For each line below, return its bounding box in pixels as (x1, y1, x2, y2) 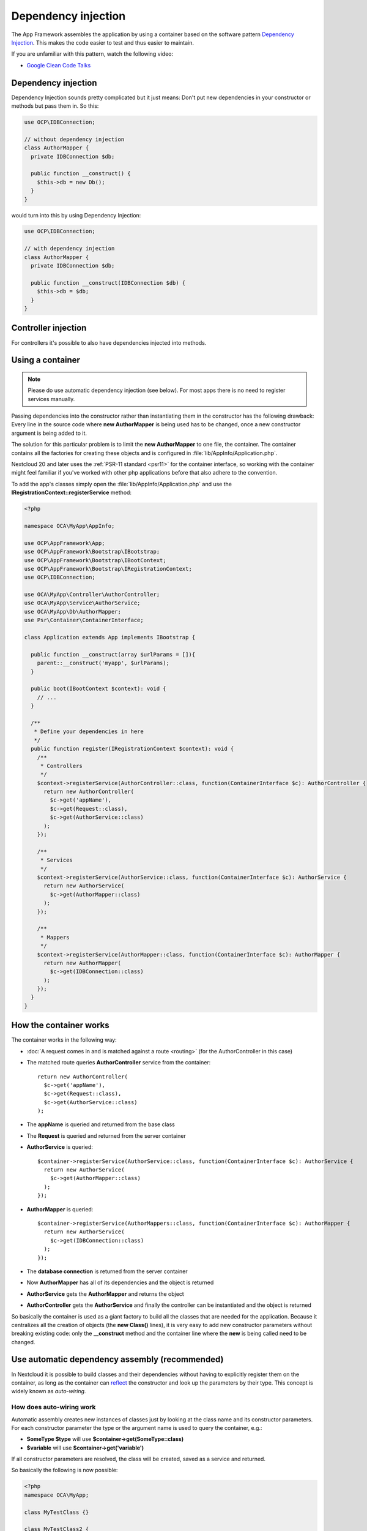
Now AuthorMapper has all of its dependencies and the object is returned (26, 1279, 214, 1286)
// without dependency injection (24, 135, 125, 143)
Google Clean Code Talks (26, 61, 91, 69)
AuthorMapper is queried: (26, 1205, 94, 1213)
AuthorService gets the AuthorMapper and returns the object (26, 1290, 185, 1298)
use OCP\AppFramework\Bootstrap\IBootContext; (24, 557, 166, 563)
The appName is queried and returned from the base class (26, 1121, 176, 1128)
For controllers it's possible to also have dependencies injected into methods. (11, 339, 207, 346)
